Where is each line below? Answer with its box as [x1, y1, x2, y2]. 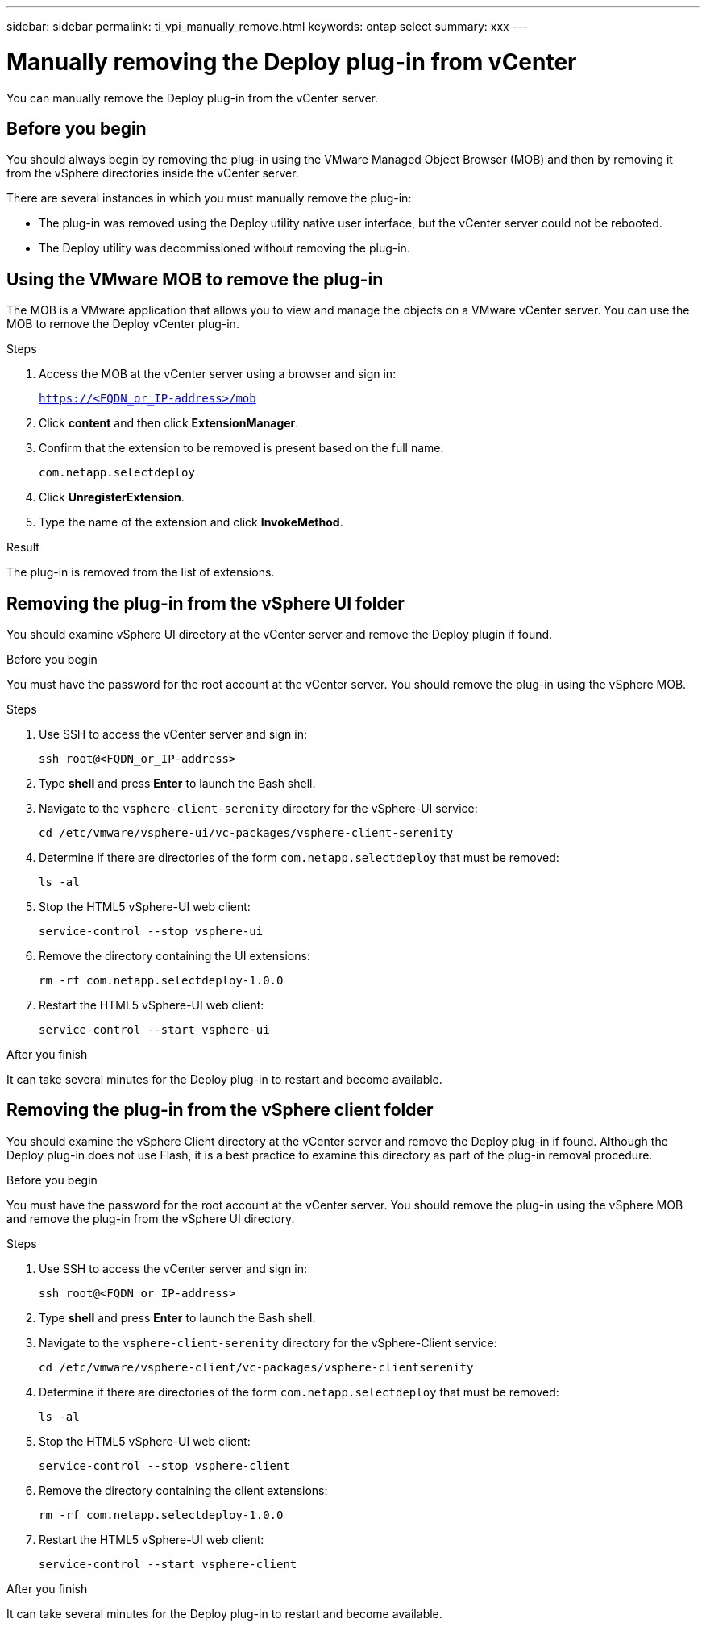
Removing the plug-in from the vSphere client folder [6, 1100, 434, 1121]
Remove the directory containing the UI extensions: [39, 949, 310, 963]
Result [6, 540, 39, 555]
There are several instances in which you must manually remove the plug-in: [6, 191, 412, 206]
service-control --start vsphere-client [39, 1557, 297, 1571]
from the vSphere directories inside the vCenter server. [6, 166, 299, 181]
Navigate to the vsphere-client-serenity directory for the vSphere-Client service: [39, 1335, 497, 1350]
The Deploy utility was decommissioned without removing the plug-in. [39, 241, 410, 256]
